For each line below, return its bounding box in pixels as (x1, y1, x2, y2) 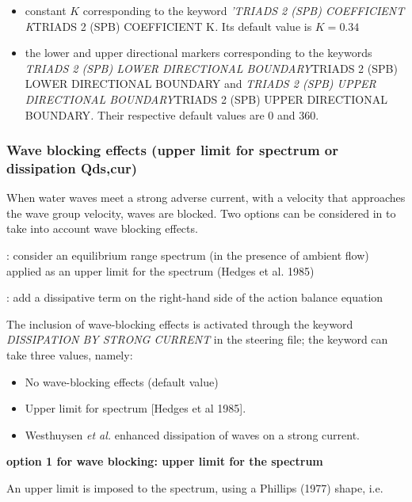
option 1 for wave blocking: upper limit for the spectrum (6, 453, 323, 470)
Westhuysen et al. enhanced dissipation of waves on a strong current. (25, 426, 360, 443)
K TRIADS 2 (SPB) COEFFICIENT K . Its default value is (25, 17, 312, 34)
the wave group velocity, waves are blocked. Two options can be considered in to (6, 204, 396, 221)
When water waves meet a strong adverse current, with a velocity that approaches (6, 189, 406, 206)
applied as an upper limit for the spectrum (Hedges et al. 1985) (6, 262, 315, 279)
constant (25, 2, 67, 18)
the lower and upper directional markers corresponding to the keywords (25, 44, 372, 61)
